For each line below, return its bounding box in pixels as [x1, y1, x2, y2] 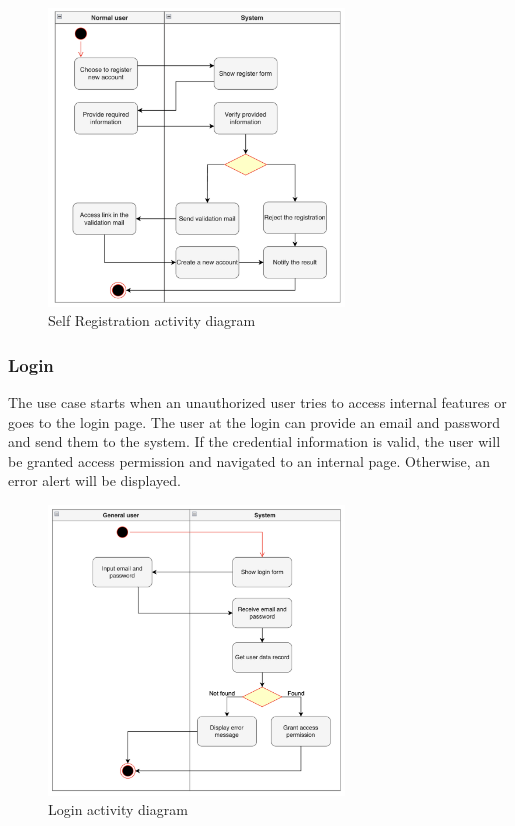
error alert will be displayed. [8, 470, 181, 491]
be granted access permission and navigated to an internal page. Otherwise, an [8, 450, 490, 471]
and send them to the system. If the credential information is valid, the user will [8, 431, 501, 452]
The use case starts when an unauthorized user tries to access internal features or [8, 391, 507, 412]
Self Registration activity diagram [48, 310, 256, 331]
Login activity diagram [48, 799, 188, 820]
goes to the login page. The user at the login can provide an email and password [8, 411, 500, 432]
